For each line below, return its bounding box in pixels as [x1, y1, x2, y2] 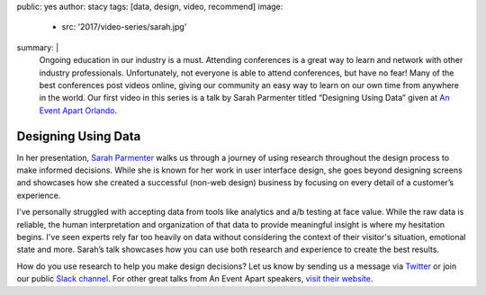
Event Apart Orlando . [39, 104, 117, 116]
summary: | [16, 41, 59, 53]
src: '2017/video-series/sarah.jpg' [61, 22, 187, 32]
